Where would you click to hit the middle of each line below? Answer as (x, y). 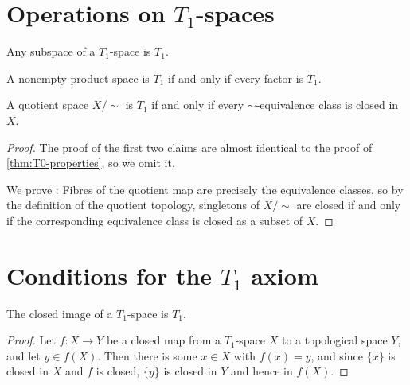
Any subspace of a (51, 51)
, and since (337, 355)
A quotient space (48, 105)
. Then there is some (147, 355)
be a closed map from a (164, 340)
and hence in (262, 371)
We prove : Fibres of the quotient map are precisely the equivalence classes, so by (205, 189)
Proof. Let (31, 340)
